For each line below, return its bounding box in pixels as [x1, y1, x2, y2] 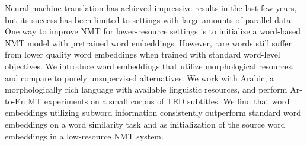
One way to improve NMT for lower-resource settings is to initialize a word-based [5, 25, 301, 37]
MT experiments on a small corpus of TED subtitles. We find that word [28, 94, 290, 107]
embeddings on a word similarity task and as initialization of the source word [5, 118, 286, 130]
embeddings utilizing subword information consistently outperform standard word [5, 106, 302, 119]
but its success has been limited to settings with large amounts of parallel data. [5, 13, 293, 26]
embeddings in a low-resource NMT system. [5, 129, 164, 142]
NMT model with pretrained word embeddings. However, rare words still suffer [5, 36, 292, 49]
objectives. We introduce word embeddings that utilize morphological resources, [5, 59, 294, 72]
